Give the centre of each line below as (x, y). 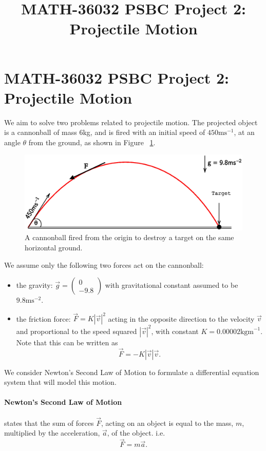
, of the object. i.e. (136, 433)
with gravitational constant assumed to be (172, 285)
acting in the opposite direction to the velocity (181, 318)
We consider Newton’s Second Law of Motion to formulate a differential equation (132, 372)
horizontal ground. (54, 248)
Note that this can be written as (67, 342)
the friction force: (43, 318)
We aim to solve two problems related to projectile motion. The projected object (131, 122)
